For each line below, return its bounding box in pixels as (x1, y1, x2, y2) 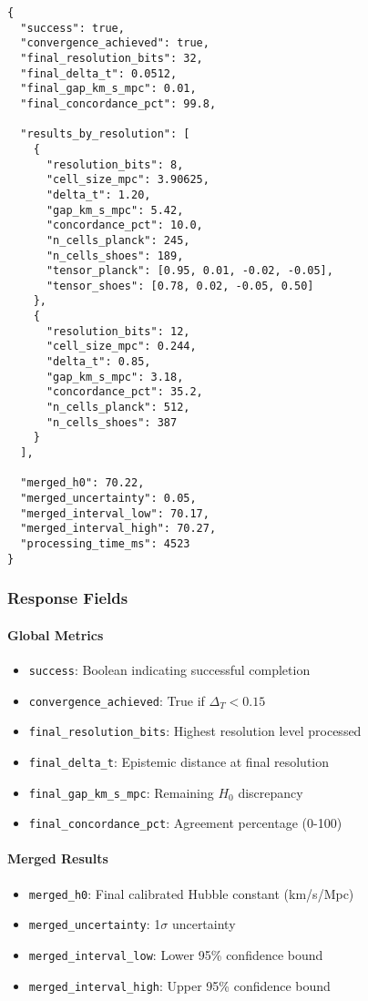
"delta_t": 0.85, (46, 355, 151, 369)
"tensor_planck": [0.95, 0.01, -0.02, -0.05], (46, 264, 333, 278)
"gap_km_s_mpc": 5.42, (46, 203, 184, 217)
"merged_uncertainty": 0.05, (20, 492, 197, 505)
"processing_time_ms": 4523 (20, 536, 190, 550)
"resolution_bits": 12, (46, 324, 190, 338)
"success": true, (20, 21, 125, 35)
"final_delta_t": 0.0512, (20, 66, 178, 80)
